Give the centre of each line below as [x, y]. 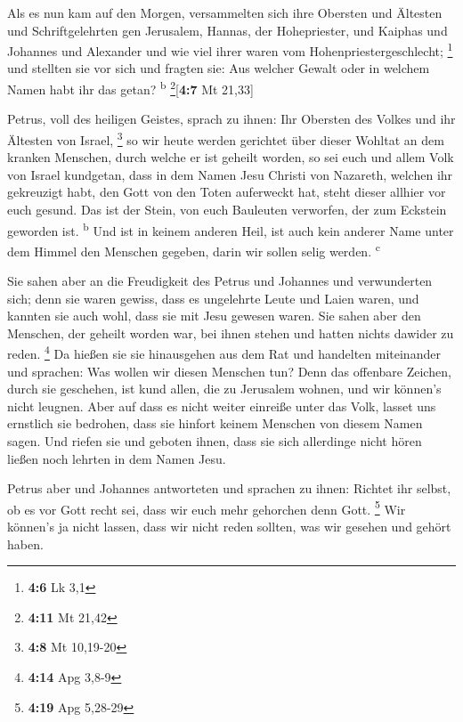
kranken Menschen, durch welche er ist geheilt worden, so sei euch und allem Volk [231, 157]
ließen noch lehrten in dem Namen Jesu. [117, 458]
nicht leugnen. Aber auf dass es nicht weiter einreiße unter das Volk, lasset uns [222, 406]
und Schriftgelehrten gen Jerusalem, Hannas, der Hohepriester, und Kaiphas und [227, 30]
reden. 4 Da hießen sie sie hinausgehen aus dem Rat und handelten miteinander [224, 353]
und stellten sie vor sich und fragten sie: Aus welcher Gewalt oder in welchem [219, 68]
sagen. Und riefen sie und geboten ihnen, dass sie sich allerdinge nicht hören [215, 441]
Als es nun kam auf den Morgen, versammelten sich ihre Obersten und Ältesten [225, 12]
